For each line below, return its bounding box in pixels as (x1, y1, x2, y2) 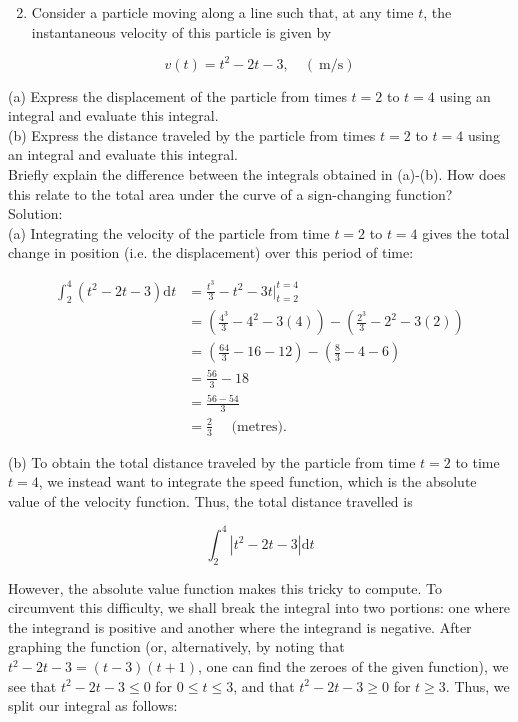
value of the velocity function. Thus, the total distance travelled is (8, 490, 413, 511)
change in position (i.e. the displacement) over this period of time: (8, 242, 414, 263)
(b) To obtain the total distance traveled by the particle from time (8, 451, 416, 472)
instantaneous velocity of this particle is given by (31, 21, 332, 42)
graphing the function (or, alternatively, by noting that (8, 636, 345, 657)
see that (8, 675, 57, 696)
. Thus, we (445, 675, 510, 696)
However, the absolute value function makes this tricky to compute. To (8, 577, 442, 598)
